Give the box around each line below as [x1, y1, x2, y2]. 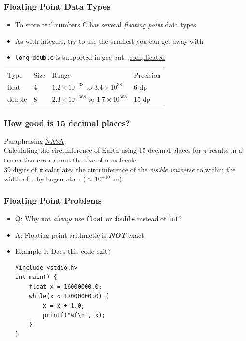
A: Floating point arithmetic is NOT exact [15, 229, 144, 240]
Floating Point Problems [4, 194, 102, 206]
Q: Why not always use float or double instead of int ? [15, 213, 182, 223]
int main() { [15, 274, 57, 281]
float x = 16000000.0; [29, 283, 102, 291]
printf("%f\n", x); [43, 311, 105, 319]
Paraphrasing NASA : [4, 135, 66, 146]
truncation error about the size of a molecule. [4, 155, 138, 164]
